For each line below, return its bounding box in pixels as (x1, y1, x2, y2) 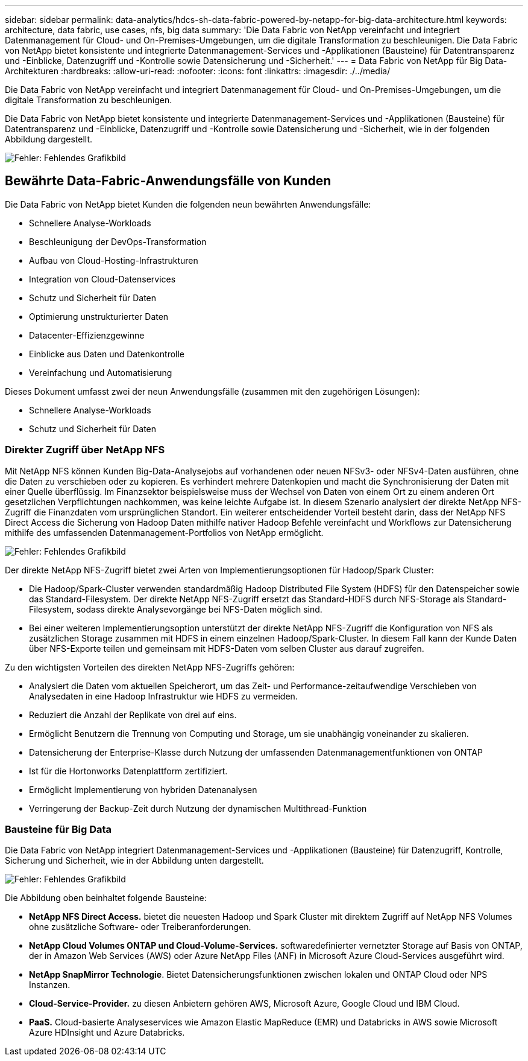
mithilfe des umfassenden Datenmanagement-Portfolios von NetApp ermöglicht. (5, 527, 324, 538)
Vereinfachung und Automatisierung (29, 367, 172, 378)
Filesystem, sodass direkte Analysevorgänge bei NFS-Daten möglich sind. (29, 604, 322, 614)
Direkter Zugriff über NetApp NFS (5, 444, 165, 456)
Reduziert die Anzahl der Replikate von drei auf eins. (29, 709, 237, 720)
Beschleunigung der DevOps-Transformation (29, 236, 207, 247)
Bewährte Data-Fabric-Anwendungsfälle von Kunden (5, 173, 332, 189)
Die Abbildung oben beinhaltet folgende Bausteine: (5, 893, 207, 903)
